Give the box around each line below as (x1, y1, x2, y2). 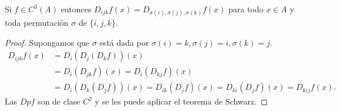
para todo (228, 3, 264, 15)
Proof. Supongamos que (5, 36, 90, 48)
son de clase (38, 95, 80, 107)
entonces (60, 3, 92, 15)
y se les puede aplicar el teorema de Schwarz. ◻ (95, 95, 268, 107)
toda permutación (5, 16, 69, 29)
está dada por (99, 36, 149, 48)
